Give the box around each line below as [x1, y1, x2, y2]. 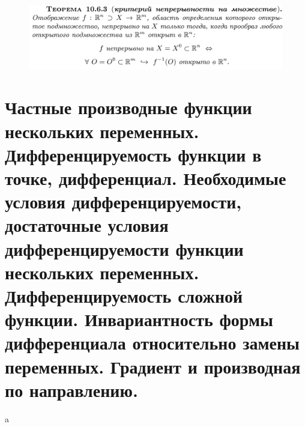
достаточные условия [5, 213, 169, 237]
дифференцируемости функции [5, 236, 244, 261]
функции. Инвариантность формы [5, 307, 273, 332]
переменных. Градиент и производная [5, 354, 301, 378]
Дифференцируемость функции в [5, 142, 262, 166]
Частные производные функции [5, 95, 252, 120]
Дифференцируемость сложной [5, 283, 243, 307]
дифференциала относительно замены [5, 330, 300, 355]
